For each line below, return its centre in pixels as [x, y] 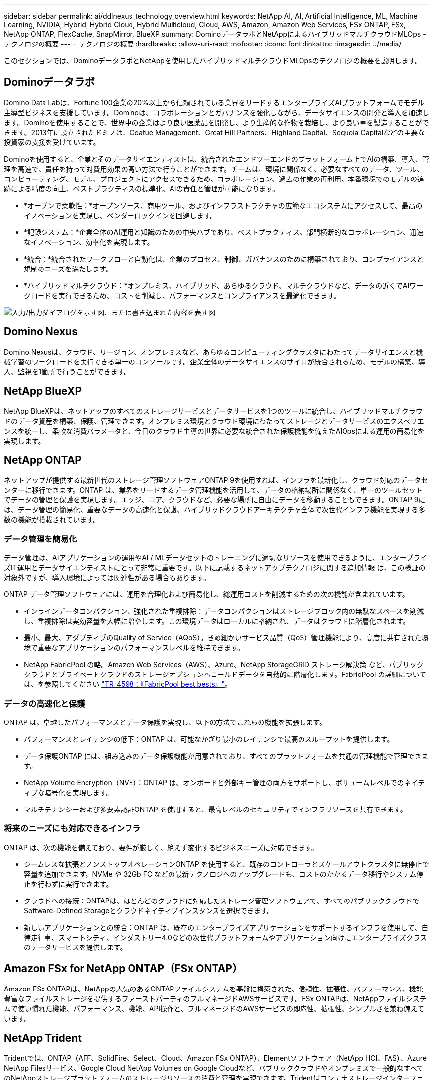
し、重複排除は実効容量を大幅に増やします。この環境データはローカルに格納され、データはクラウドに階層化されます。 [217, 621]
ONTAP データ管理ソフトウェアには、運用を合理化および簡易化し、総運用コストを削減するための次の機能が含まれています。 [207, 594]
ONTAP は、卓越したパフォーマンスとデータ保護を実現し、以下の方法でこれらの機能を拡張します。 [165, 722]
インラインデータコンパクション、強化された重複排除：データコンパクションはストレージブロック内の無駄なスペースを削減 [224, 611]
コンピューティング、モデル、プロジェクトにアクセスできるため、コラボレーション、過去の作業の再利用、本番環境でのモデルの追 [214, 179]
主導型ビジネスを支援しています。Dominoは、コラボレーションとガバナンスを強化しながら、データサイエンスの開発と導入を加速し [217, 112]
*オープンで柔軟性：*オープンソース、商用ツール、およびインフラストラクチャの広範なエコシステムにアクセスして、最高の [223, 205]
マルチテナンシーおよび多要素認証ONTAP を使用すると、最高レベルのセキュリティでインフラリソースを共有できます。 [216, 809]
